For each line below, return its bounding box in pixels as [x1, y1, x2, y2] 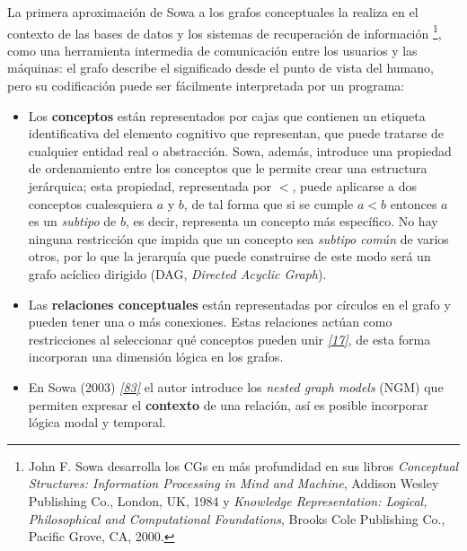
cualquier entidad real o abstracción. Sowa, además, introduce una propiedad [28, 141, 452, 160]
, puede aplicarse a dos [292, 177, 418, 195]
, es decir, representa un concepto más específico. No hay [126, 212, 438, 231]
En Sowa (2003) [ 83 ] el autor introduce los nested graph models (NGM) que [28, 377, 444, 396]
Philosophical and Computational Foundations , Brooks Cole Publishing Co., [28, 509, 445, 528]
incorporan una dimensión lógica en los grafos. [28, 347, 284, 366]
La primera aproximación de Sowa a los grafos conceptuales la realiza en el [7, 3, 419, 21]
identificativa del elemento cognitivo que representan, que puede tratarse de [28, 124, 445, 143]
